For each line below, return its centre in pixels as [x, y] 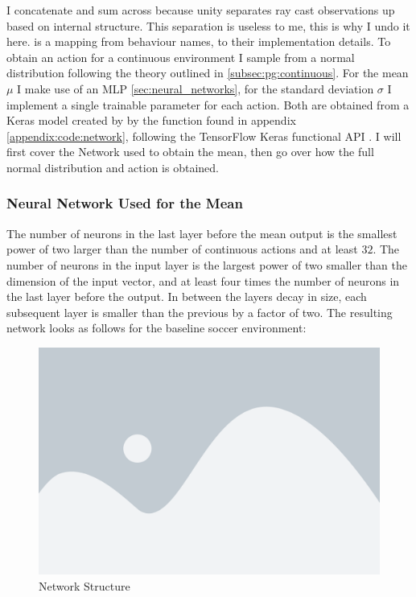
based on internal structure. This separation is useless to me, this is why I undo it [208, 25]
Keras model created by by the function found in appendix [151, 120]
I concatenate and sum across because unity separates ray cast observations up [201, 10]
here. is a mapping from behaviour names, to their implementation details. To [199, 41]
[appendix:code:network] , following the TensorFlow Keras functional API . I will [204, 136]
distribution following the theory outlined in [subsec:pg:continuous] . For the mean [208, 73]
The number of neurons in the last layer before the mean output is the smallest [202, 233]
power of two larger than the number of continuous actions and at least [182, 249]
